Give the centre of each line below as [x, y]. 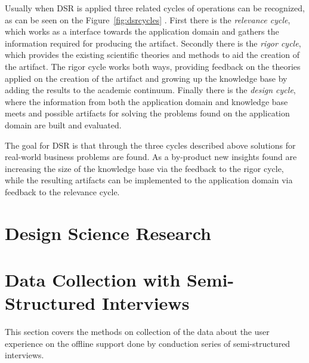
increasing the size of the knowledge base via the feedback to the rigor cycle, [144, 168]
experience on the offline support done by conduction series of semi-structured [148, 343]
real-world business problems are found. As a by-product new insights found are [151, 157]
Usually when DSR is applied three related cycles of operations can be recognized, [155, 8]
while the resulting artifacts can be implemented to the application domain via [149, 180]
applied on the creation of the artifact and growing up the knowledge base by [146, 78]
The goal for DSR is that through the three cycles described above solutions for [150, 145]
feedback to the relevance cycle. [62, 191]
